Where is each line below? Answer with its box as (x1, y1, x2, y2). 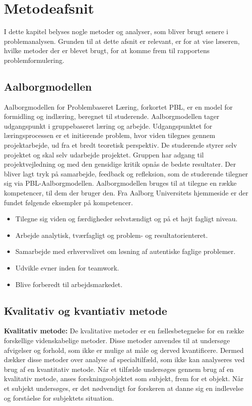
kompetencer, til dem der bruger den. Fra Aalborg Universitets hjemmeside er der (4, 188, 249, 198)
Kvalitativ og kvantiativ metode (4, 303, 167, 318)
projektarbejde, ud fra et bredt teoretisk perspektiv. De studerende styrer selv (4, 140, 237, 150)
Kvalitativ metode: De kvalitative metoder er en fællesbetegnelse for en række (4, 326, 244, 336)
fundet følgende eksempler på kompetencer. (4, 197, 133, 207)
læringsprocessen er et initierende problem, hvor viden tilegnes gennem (4, 130, 215, 140)
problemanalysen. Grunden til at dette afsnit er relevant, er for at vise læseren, (4, 36, 240, 46)
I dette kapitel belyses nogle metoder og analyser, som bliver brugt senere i (4, 26, 229, 37)
